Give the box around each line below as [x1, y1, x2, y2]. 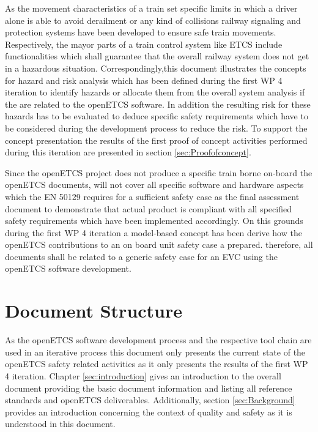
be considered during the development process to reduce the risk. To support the [5, 121, 308, 134]
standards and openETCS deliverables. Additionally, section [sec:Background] [5, 393, 295, 406]
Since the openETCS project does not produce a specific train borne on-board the [5, 166, 312, 179]
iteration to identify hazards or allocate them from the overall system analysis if [5, 86, 305, 99]
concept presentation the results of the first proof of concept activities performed [5, 133, 308, 146]
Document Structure [5, 298, 183, 323]
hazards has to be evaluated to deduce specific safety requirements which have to [5, 110, 308, 122]
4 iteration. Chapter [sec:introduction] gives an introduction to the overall [5, 369, 281, 382]
